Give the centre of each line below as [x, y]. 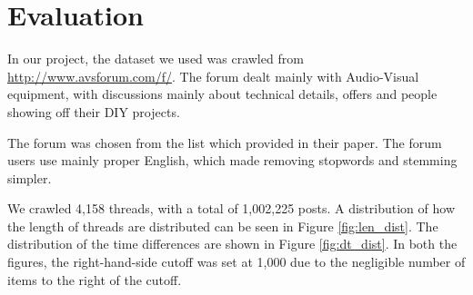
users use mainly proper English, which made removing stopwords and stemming [232, 160]
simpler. [30, 177]
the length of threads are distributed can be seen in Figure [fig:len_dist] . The [223, 226]
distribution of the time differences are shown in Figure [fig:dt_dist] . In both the [232, 244]
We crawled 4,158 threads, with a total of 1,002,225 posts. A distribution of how [231, 208]
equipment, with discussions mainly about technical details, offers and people [222, 94]
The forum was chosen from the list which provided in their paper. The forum [225, 142]
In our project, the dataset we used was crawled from [156, 59]
